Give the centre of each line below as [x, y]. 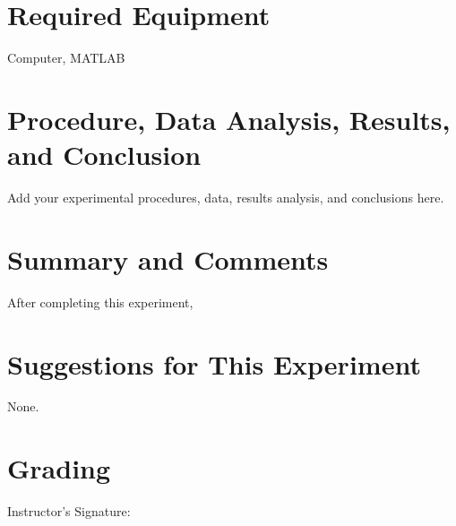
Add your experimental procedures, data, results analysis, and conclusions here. [226, 198]
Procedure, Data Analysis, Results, [229, 119]
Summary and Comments [168, 259]
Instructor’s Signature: [69, 511]
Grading [59, 468]
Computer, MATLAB [66, 58]
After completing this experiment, [100, 302]
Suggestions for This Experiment [214, 363]
